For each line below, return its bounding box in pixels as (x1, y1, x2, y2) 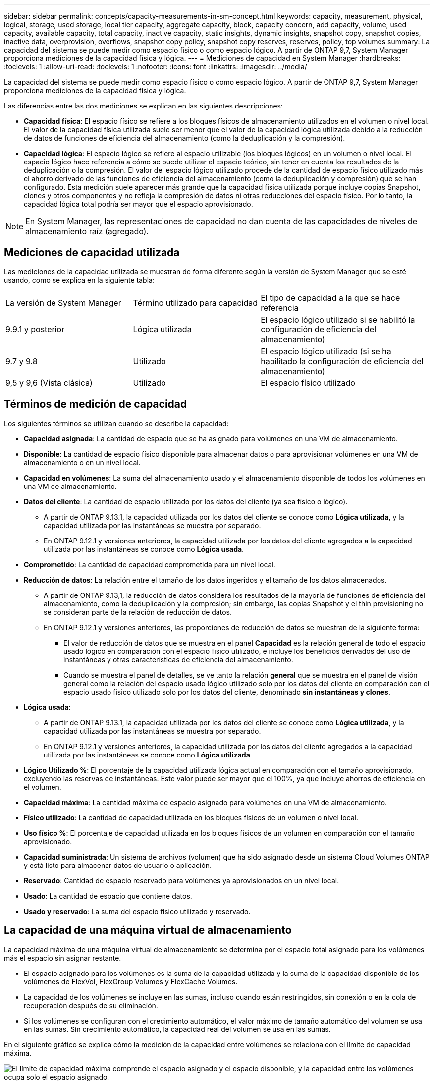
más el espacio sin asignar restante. (4, 953, 121, 962)
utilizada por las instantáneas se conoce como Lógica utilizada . (44, 750, 252, 759)
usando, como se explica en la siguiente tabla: (4, 275, 155, 284)
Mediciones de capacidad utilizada (4, 246, 180, 259)
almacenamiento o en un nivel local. (24, 458, 141, 467)
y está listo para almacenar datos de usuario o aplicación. (24, 861, 212, 869)
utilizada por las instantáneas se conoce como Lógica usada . (44, 544, 244, 553)
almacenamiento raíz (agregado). (25, 226, 149, 236)
